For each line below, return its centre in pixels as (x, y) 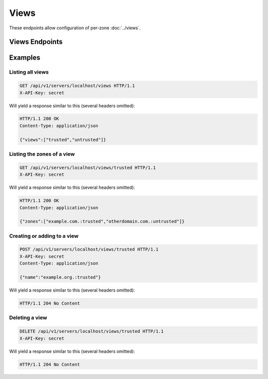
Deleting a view (28, 318)
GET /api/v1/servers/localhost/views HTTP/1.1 (77, 86)
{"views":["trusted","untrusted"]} (63, 140)
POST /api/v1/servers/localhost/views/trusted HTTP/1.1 (89, 249)
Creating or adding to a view (44, 236)
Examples (25, 58)
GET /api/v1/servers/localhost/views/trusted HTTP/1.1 (88, 167)
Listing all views (29, 72)
